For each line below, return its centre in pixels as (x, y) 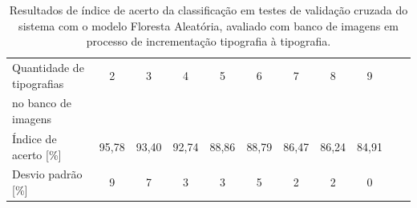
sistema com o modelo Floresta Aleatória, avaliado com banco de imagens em (208, 25)
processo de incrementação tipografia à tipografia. (208, 41)
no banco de (42, 103)
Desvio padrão (47, 174)
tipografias (38, 83)
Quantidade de (48, 68)
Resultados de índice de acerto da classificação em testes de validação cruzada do (208, 10)
